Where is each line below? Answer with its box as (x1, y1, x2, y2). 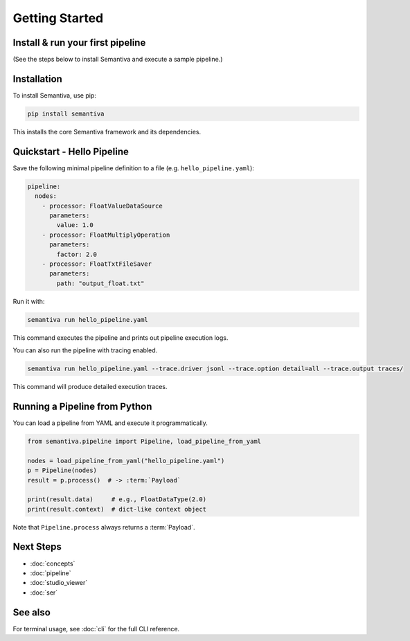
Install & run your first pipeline (12, 37, 146, 48)
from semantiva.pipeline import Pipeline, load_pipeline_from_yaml (27, 437, 262, 445)
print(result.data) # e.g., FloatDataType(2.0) (27, 496, 207, 503)
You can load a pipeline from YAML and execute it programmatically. (12, 419, 208, 427)
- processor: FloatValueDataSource (42, 201, 163, 210)
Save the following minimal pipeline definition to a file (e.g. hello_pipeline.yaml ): (12, 163, 254, 172)
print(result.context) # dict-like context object (27, 505, 207, 513)
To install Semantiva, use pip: (12, 91, 97, 100)
